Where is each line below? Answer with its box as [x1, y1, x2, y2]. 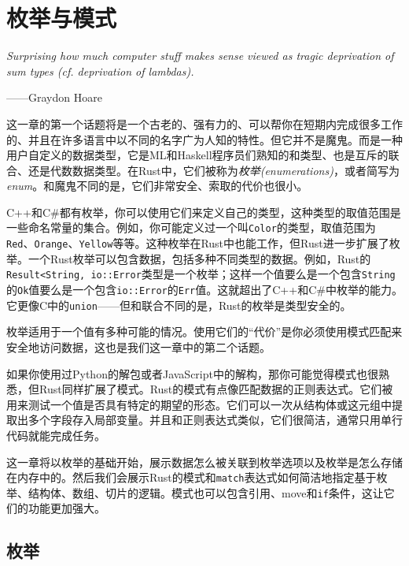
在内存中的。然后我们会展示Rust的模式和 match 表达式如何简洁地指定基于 [6, 469, 377, 486]
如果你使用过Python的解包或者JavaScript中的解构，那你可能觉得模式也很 [6, 365, 378, 382]
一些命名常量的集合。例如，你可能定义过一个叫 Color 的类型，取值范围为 [6, 219, 376, 236]
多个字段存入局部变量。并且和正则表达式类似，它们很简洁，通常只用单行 [28, 411, 403, 428]
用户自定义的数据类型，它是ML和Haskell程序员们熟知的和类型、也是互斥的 [6, 147, 389, 163]
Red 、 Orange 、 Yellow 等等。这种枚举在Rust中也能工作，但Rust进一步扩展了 [6, 235, 389, 251]
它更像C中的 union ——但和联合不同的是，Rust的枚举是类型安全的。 [6, 296, 352, 313]
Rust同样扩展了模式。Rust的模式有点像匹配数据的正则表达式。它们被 [39, 381, 393, 397]
